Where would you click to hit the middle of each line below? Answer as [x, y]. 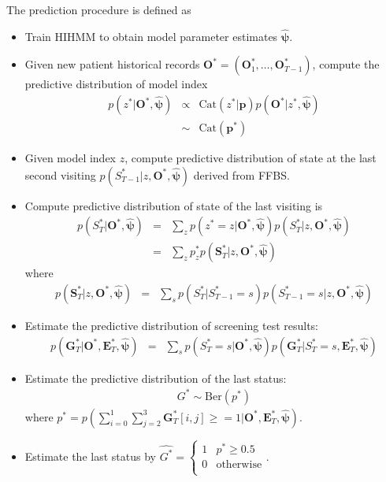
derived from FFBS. [241, 174]
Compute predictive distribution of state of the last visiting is [174, 205]
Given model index [71, 158]
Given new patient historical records [112, 64]
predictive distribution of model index [116, 84]
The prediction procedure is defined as [99, 9]
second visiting [60, 174]
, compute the [346, 64]
